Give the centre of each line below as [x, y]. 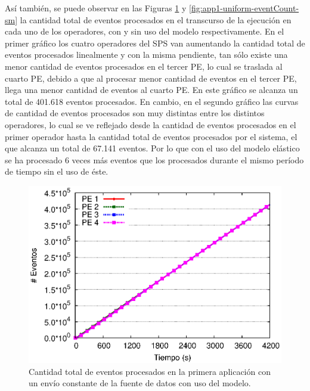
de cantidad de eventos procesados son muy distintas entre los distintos [135, 113]
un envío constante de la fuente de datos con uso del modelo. [140, 383]
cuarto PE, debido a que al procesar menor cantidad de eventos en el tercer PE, [151, 78]
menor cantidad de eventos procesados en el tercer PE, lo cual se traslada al [144, 66]
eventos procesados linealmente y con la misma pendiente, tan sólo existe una [146, 55]
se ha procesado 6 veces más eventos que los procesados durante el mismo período [154, 159]
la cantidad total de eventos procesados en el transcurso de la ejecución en [156, 19]
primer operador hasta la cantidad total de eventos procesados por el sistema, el [151, 136]
